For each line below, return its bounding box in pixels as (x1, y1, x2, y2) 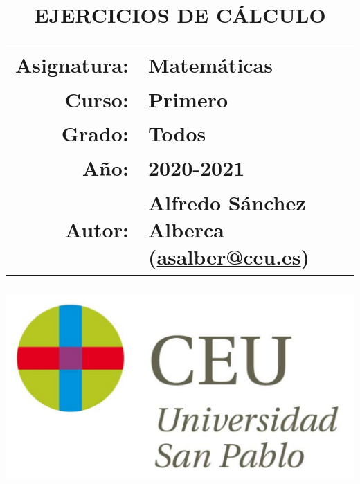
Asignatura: (15, 50, 129, 78)
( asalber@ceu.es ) (147, 242, 310, 270)
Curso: (64, 84, 129, 113)
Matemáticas (147, 50, 273, 78)
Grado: (61, 119, 129, 147)
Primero (147, 84, 228, 113)
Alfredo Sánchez (147, 188, 306, 216)
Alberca (147, 215, 224, 243)
